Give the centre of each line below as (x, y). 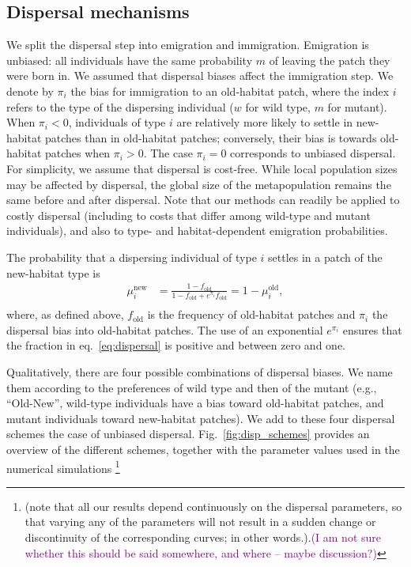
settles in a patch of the (325, 257)
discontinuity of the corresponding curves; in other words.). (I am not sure (203, 537)
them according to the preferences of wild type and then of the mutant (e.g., (192, 387)
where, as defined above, (65, 314)
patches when (78, 153)
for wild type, (278, 106)
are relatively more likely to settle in (265, 122)
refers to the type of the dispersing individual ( (120, 106)
